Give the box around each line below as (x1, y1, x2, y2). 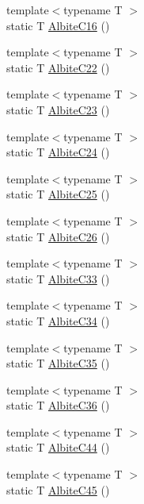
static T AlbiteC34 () (6, 312, 110, 329)
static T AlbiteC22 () (6, 59, 110, 75)
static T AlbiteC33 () (6, 270, 110, 287)
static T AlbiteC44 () (6, 439, 110, 456)
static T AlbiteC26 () (6, 228, 110, 244)
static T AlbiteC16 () (6, 17, 110, 33)
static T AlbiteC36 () (6, 397, 110, 414)
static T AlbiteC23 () (6, 101, 110, 117)
